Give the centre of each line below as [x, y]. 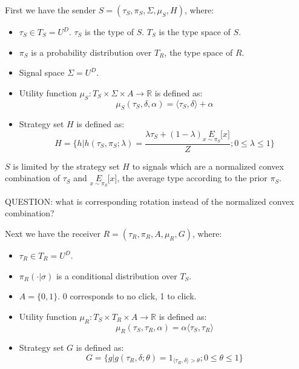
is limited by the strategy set [66, 166]
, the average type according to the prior [192, 178]
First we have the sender [51, 10]
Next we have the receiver [53, 234]
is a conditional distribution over [117, 275]
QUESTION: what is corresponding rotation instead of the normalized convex [149, 201]
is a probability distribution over [91, 52]
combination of [33, 178]
